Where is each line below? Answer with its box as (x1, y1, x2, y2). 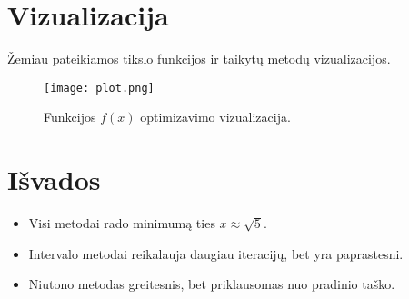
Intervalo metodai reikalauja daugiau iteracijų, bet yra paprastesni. (28, 244, 404, 263)
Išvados (7, 161, 101, 198)
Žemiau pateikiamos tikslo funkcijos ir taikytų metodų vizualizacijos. (7, 49, 391, 68)
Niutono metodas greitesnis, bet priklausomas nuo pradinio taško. (28, 274, 395, 294)
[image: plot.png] (44, 81, 155, 95)
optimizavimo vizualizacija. (140, 107, 291, 126)
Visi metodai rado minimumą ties (28, 214, 215, 233)
